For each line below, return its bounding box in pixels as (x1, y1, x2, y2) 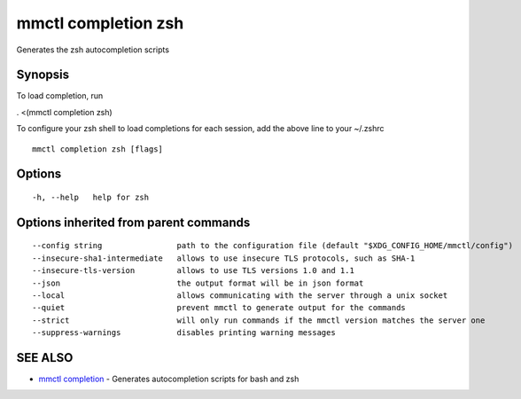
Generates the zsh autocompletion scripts (16, 44, 170, 55)
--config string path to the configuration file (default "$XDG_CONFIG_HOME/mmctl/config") (32, 240, 514, 251)
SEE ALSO (16, 350, 74, 365)
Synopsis (16, 67, 70, 82)
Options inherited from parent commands (16, 215, 251, 230)
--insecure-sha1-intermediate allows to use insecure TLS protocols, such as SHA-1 (32, 253, 416, 263)
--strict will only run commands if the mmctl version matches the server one (32, 315, 486, 325)
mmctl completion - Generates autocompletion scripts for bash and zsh (38, 373, 299, 385)
